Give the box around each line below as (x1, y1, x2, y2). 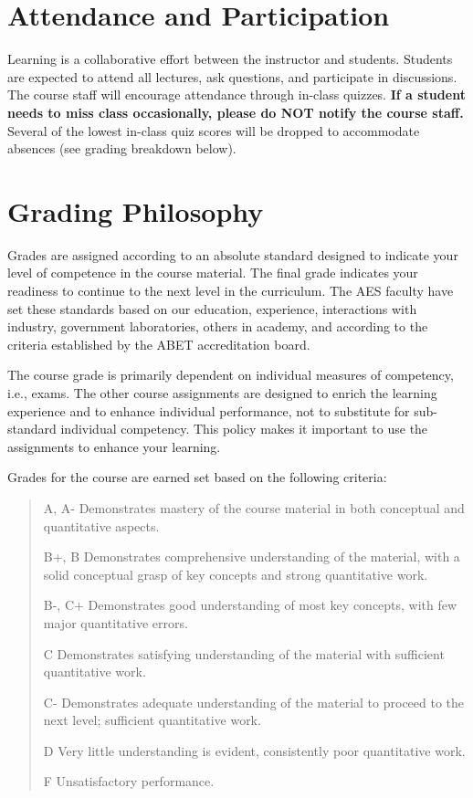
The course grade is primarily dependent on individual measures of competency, (7, 365, 454, 384)
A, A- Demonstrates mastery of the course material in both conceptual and (43, 498, 465, 517)
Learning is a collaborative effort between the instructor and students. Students (7, 49, 453, 68)
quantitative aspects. (43, 516, 160, 535)
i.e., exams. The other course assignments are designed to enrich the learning (7, 383, 437, 402)
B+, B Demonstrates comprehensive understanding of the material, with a (43, 547, 460, 566)
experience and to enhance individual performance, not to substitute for (7, 401, 410, 420)
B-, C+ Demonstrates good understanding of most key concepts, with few (43, 595, 457, 614)
